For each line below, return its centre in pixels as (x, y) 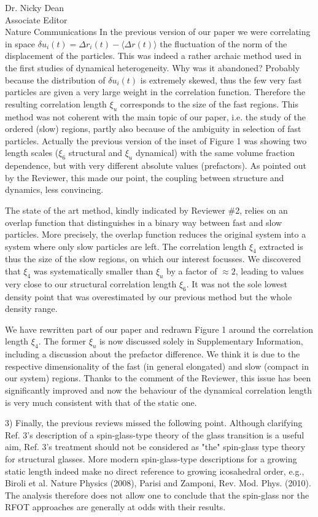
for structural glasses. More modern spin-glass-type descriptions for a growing (151, 459)
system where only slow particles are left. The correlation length (126, 246)
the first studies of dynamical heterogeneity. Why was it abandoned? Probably (153, 67)
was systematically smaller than (93, 271)
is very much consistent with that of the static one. (101, 402)
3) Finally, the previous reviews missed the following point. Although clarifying (154, 423)
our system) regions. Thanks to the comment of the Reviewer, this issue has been (158, 378)
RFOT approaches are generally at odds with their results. (115, 507)
